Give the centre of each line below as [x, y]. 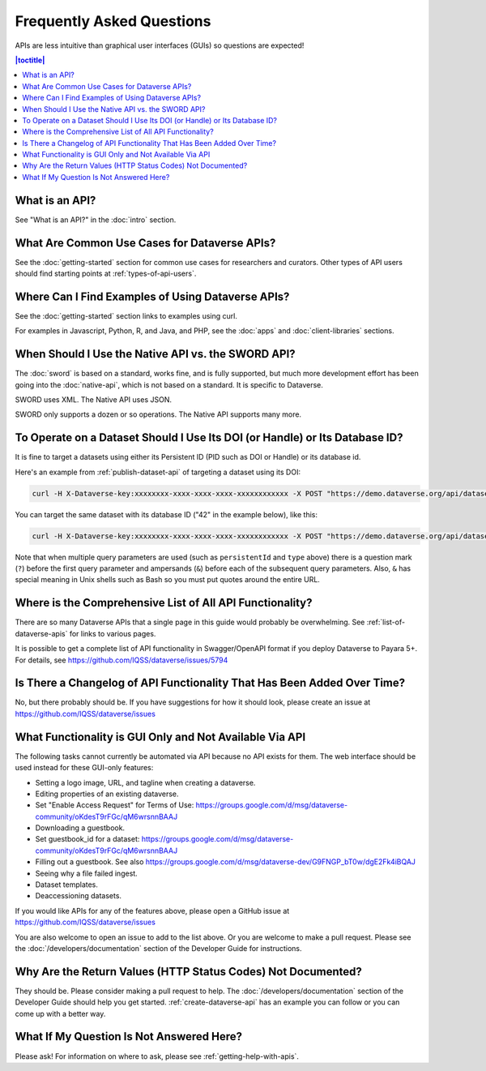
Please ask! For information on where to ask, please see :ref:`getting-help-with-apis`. [157, 1056]
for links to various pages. [113, 633]
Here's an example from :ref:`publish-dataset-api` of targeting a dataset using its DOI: [158, 472]
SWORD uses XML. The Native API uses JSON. [93, 400]
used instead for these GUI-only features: [84, 768]
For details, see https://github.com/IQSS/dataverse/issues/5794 [122, 660]
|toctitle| [30, 60]
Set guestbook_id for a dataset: [87, 839]
